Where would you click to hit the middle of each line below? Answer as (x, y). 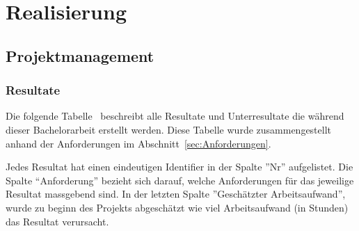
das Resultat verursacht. (57, 221)
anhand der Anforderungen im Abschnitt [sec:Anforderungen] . (138, 143)
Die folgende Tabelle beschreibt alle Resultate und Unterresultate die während (175, 116)
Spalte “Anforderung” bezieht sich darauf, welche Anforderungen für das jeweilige (180, 180)
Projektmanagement (80, 55)
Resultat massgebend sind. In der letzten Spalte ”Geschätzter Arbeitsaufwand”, (176, 194)
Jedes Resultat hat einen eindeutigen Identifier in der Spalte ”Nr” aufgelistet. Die (179, 167)
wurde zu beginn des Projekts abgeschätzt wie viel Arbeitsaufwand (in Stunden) (177, 207)
